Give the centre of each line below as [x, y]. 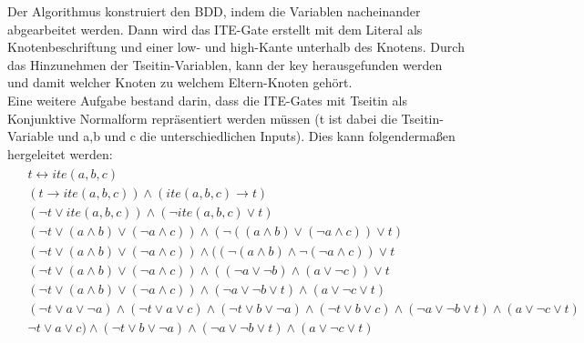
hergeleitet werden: [60, 153]
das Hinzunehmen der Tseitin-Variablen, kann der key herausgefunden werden [225, 64]
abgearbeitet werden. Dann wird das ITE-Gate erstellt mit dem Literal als [215, 29]
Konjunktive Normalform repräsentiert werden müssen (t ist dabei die [202, 118]
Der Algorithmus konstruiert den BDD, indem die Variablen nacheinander [214, 11]
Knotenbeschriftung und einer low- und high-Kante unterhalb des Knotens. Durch [236, 47]
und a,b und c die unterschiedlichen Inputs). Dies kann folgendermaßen [256, 136]
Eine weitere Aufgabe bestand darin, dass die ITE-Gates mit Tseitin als [207, 100]
